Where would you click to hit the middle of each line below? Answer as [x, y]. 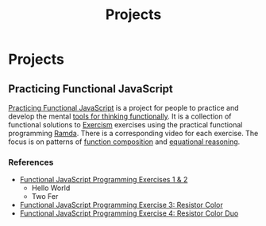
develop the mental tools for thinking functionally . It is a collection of [120, 116]
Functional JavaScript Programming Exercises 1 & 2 [104, 180]
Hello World [51, 188]
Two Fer [45, 197]
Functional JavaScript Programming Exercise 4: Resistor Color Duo [129, 213]
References [31, 162]
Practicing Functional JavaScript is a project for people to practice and [123, 108]
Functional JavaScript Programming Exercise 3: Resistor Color [121, 205]
